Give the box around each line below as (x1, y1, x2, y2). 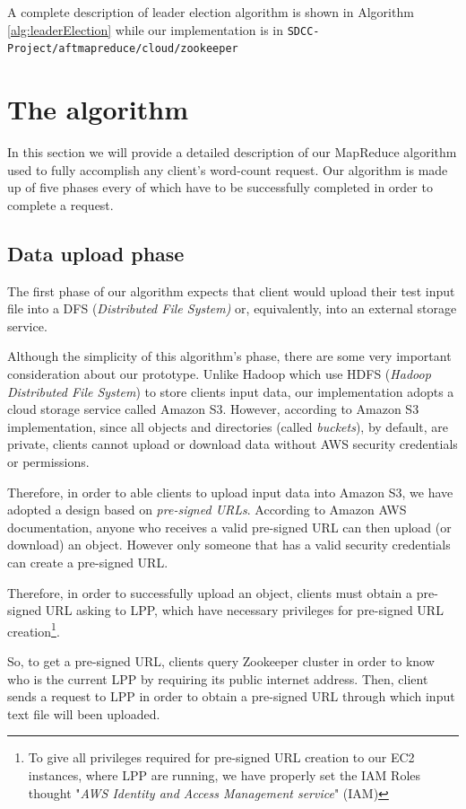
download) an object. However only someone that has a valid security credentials (7, 535, 451, 554)
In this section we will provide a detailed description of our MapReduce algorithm (7, 143, 457, 162)
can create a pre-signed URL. (7, 552, 168, 571)
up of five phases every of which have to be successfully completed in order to (7, 178, 433, 197)
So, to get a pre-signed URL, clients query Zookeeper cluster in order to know (7, 651, 435, 670)
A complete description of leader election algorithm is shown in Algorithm (7, 3, 414, 21)
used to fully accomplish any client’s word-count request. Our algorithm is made (7, 160, 448, 179)
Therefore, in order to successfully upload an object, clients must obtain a (7, 583, 413, 602)
